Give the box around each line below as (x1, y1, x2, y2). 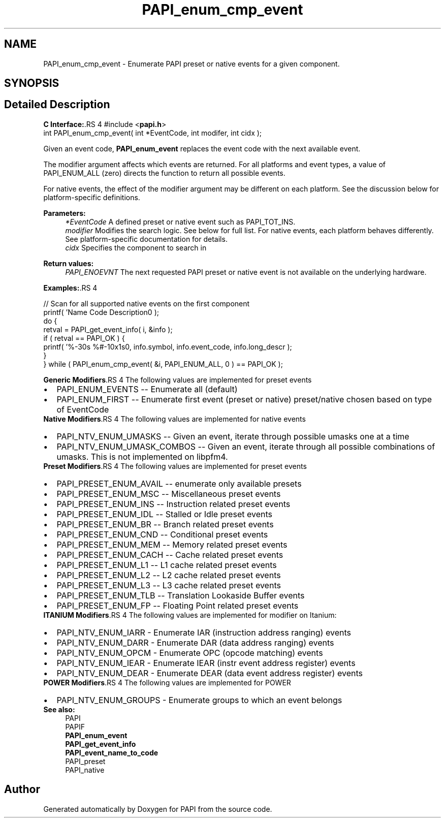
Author (4, 783, 40, 796)
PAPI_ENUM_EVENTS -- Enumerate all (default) (56, 384, 238, 394)
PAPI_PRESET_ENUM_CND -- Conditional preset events (56, 529, 268, 540)
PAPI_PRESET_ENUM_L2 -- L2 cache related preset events (56, 570, 281, 580)
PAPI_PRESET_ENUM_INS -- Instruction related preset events (56, 498, 291, 509)
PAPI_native (65, 765, 105, 774)
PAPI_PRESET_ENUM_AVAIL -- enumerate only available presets (56, 478, 302, 489)
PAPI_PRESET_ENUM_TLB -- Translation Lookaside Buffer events (56, 590, 305, 600)
